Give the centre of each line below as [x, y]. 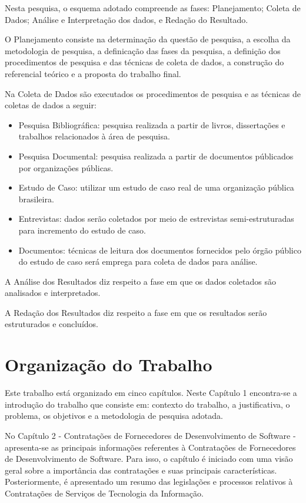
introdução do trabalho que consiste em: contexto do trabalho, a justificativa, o [147, 404]
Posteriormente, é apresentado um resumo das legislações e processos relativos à [149, 482]
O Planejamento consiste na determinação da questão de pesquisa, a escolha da [148, 39]
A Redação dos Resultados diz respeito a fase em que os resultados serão [136, 312]
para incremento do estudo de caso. [82, 230]
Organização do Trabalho [109, 364]
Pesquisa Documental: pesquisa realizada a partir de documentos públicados [156, 156]
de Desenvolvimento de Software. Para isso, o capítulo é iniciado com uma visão [149, 459]
